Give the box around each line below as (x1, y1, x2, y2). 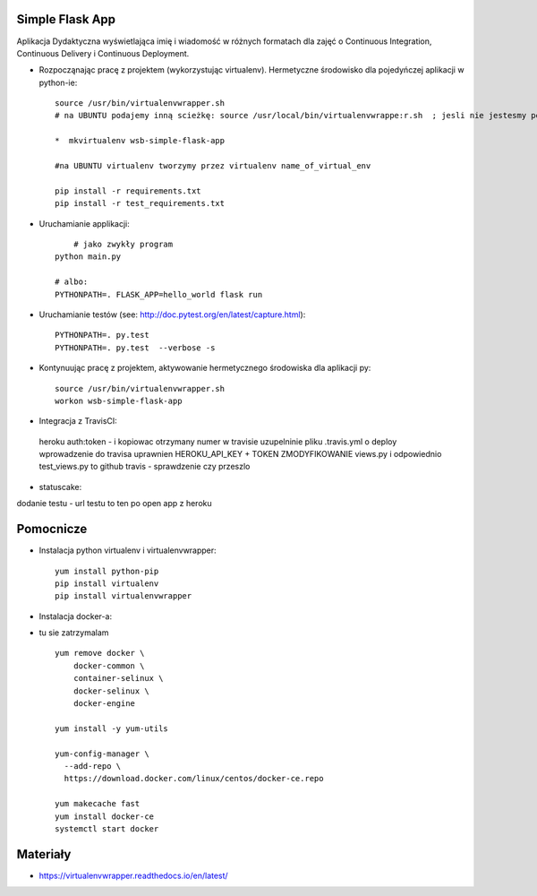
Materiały (16, 847, 72, 862)
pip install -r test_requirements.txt (55, 198, 226, 209)
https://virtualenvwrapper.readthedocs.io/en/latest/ (38, 870, 228, 881)
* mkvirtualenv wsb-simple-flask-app (55, 135, 226, 146)
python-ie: (38, 77, 78, 88)
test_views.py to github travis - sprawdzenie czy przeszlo (38, 461, 251, 472)
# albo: (55, 277, 89, 287)
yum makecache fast (55, 798, 141, 809)
